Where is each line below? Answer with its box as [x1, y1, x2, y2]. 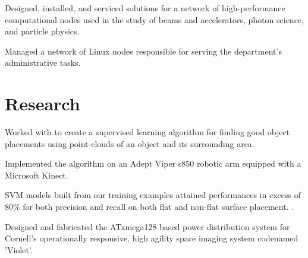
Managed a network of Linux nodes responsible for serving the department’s [5, 44, 282, 57]
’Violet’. [5, 243, 33, 256]
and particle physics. [5, 25, 80, 37]
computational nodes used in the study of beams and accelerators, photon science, [5, 13, 304, 26]
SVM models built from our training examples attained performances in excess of [5, 189, 301, 201]
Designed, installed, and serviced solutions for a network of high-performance [5, 2, 285, 14]
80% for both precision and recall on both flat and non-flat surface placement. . [5, 200, 294, 213]
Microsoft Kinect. [5, 168, 68, 181]
